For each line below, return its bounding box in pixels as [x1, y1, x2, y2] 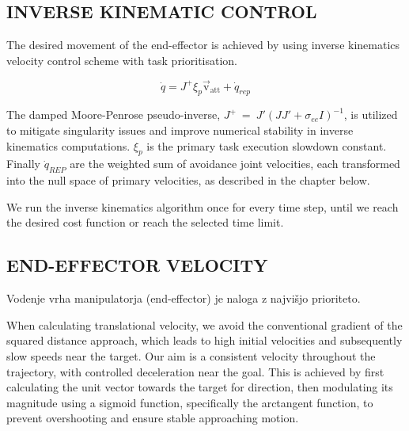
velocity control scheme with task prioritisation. [6, 51, 238, 68]
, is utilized [343, 106, 398, 123]
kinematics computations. [6, 137, 131, 154]
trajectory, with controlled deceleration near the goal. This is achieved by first [6, 363, 384, 380]
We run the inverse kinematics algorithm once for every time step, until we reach [6, 198, 399, 215]
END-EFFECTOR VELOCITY [6, 253, 268, 277]
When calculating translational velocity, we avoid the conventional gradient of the [6, 316, 403, 333]
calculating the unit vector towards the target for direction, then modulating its [6, 379, 393, 395]
